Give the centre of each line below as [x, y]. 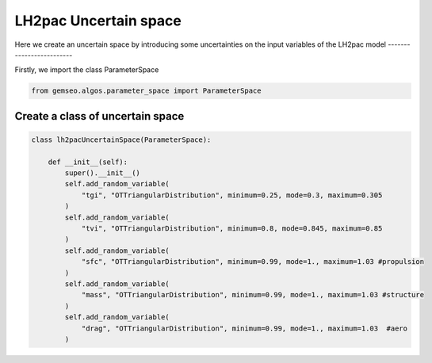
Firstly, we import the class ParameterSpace [87, 70]
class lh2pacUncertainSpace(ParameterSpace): [121, 139]
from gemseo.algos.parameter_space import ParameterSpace [146, 91]
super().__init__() [102, 173]
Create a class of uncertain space [99, 116]
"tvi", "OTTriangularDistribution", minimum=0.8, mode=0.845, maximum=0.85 [232, 229]
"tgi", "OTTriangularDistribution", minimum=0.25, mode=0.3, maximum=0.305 [232, 195]
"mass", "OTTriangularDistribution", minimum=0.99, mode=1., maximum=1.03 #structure [252, 295]
